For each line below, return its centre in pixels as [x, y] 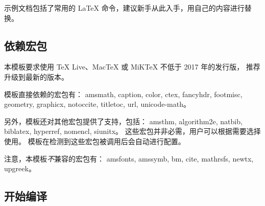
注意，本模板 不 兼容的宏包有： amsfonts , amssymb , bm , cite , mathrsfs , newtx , [129, 158]
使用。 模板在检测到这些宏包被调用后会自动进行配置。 [95, 141]
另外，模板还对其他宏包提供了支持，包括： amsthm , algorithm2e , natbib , [123, 121]
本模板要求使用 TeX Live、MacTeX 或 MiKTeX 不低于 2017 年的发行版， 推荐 [132, 67]
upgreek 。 [20, 168]
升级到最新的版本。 [36, 76]
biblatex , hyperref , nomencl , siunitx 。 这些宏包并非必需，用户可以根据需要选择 [132, 131]
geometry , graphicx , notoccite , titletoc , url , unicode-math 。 [97, 104]
